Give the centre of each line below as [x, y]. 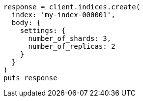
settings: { [43, 31]
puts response [30, 78]
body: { [26, 23]
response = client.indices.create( [72, 7]
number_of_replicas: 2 [72, 46]
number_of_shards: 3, [70, 38]
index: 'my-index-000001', [63, 15]
